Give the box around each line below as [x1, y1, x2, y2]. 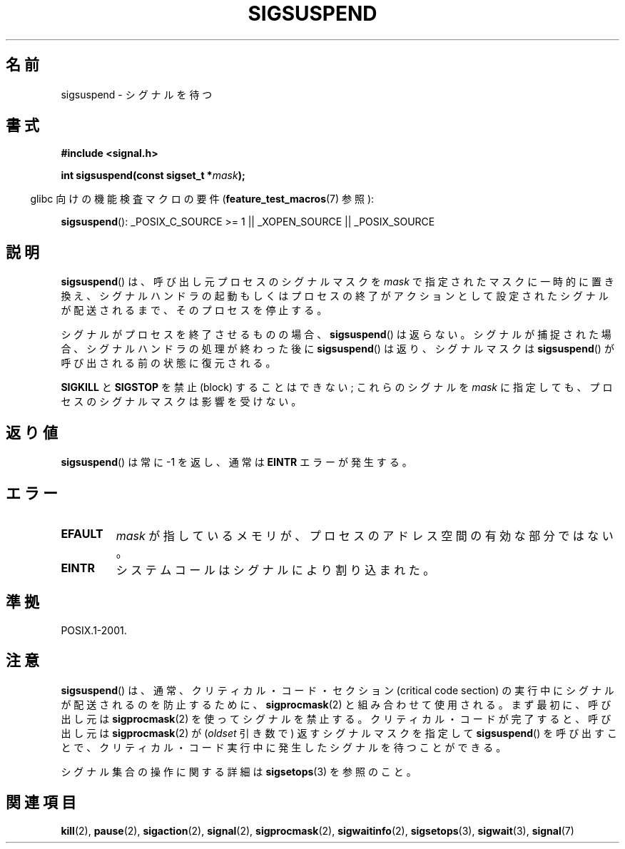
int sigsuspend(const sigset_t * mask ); [61, 169, 245, 182]
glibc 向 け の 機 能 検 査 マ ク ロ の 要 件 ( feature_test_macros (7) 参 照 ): [30, 193, 375, 205]
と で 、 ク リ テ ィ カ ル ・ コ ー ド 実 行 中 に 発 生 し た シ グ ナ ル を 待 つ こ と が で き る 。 [61, 741, 507, 753]
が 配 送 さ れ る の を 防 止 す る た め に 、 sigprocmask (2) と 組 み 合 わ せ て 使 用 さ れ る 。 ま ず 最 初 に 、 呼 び [61, 698, 611, 711]
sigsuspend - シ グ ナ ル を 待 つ [61, 88, 213, 101]
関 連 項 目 [6, 793, 76, 812]
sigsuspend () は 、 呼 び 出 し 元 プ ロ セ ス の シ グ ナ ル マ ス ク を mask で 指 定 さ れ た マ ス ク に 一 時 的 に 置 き [61, 275, 614, 288]
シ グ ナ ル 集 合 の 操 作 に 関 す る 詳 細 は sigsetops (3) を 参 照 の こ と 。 [61, 765, 417, 778]
